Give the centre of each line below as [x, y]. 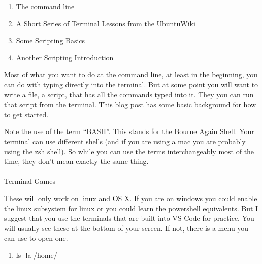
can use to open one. [36, 238]
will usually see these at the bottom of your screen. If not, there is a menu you [126, 228]
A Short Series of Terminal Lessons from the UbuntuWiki [106, 23]
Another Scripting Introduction [65, 57]
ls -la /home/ [37, 255]
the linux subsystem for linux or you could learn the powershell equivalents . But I [131, 208]
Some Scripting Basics [51, 40]
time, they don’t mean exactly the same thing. [76, 161]
